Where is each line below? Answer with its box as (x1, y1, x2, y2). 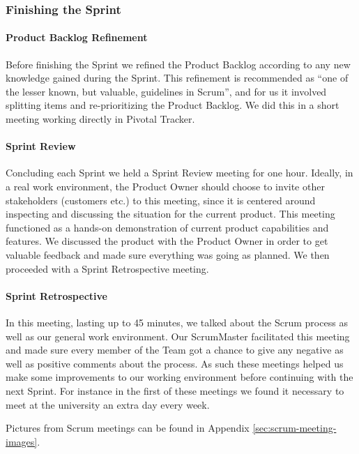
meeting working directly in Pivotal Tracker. (6, 112, 195, 126)
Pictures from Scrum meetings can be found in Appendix (6, 421, 250, 435)
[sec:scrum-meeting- (252, 421, 337, 435)
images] (6, 434, 38, 448)
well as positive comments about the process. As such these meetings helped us (6, 356, 344, 370)
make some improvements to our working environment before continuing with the (6, 370, 353, 384)
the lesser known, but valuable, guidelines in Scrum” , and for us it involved (6, 84, 327, 98)
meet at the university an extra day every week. (6, 397, 210, 411)
